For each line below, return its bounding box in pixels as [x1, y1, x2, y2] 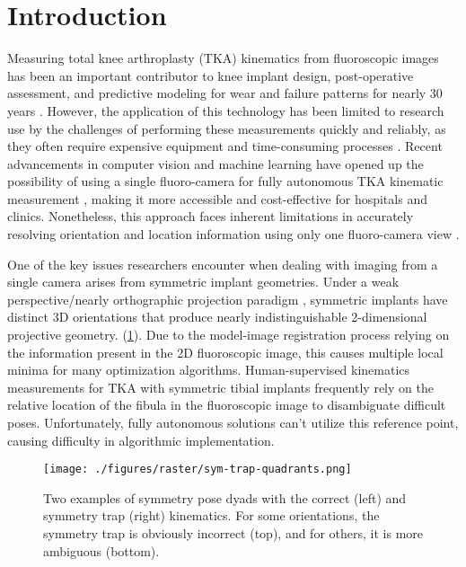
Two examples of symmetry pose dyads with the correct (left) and [43, 488, 407, 507]
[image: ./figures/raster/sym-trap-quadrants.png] [43, 463, 352, 476]
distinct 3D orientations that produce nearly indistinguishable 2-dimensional [7, 307, 427, 326]
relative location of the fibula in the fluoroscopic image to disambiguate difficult [7, 395, 446, 414]
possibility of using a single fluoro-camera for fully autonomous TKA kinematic [7, 172, 444, 190]
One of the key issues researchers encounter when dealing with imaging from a [7, 254, 438, 273]
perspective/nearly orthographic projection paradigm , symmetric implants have [7, 289, 448, 308]
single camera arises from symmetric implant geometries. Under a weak [7, 272, 400, 291]
